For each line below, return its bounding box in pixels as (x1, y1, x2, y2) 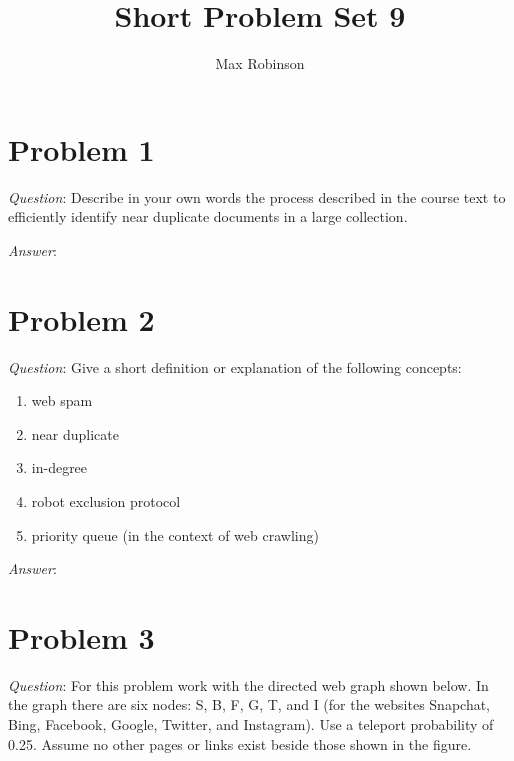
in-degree (31, 457, 88, 478)
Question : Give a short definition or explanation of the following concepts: (8, 356, 462, 377)
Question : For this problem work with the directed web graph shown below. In (8, 674, 489, 695)
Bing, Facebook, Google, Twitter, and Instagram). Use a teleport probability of (8, 714, 494, 735)
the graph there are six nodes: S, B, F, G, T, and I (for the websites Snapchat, (8, 694, 491, 715)
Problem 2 (8, 298, 155, 339)
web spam (31, 390, 93, 411)
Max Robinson (215, 53, 305, 74)
